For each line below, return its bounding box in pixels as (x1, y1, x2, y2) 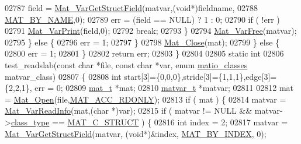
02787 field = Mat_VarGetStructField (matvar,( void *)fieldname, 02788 (5, 2, 258, 13)
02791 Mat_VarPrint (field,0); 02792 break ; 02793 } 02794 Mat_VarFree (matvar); (5, 24, 297, 37)
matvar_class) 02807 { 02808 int (5, 70, 122, 82)
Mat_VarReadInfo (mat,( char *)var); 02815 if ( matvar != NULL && (5, 104, 252, 117)
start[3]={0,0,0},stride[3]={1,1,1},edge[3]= (124, 70, 277, 82)
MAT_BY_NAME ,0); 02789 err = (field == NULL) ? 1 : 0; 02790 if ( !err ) (5, 13, 280, 25)
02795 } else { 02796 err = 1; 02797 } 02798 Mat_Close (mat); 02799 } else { (5, 36, 280, 48)
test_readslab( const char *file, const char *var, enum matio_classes (5, 58, 248, 71)
